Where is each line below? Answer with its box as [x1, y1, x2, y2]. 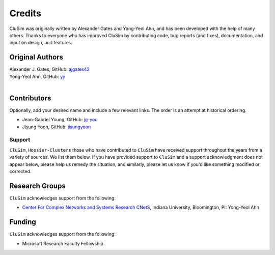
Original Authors [9, 53, 64, 62]
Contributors [9, 94, 51, 102]
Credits [9, 8, 42, 19]
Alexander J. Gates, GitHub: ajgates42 [9, 66, 90, 72]
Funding [9, 218, 37, 226]
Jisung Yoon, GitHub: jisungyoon [22, 124, 91, 130]
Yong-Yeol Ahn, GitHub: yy [9, 73, 66, 79]
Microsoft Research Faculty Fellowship [22, 240, 104, 246]
